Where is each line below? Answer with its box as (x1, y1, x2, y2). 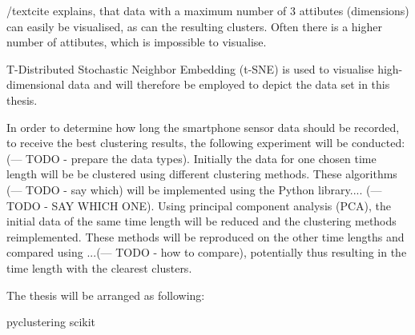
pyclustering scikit (6, 313, 96, 330)
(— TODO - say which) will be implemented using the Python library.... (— (6, 181, 382, 197)
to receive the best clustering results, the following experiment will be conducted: (6, 134, 405, 151)
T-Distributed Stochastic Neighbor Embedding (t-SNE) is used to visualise (6, 60, 374, 77)
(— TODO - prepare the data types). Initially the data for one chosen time (6, 150, 377, 166)
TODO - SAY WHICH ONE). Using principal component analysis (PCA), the (6, 197, 391, 213)
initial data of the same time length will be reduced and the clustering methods (6, 213, 397, 229)
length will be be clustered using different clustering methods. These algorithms (6, 166, 397, 182)
